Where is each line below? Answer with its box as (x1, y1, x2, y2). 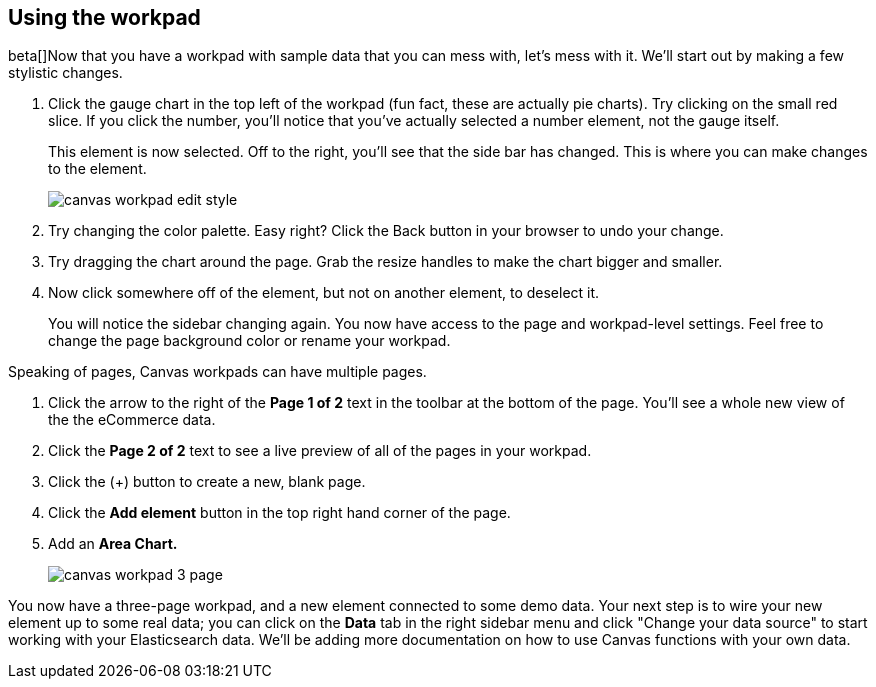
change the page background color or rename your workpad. (48, 332, 451, 350)
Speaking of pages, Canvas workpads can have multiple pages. (8, 363, 427, 381)
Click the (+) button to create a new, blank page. (48, 473, 366, 491)
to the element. (48, 160, 147, 178)
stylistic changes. (8, 64, 123, 82)
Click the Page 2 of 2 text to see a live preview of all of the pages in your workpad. (48, 442, 592, 460)
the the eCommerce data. (48, 411, 216, 429)
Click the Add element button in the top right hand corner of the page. (48, 504, 511, 522)
